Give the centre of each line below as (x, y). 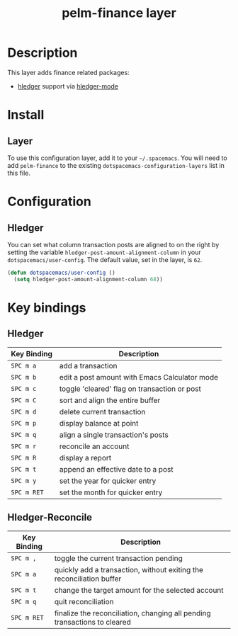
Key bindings (47, 308)
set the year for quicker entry (108, 481)
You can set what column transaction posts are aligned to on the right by (113, 244)
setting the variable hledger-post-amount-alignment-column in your (104, 252)
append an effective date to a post (116, 469)
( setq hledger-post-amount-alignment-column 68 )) (88, 279)
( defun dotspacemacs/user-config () (61, 273)
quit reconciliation (84, 601)
